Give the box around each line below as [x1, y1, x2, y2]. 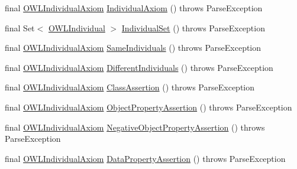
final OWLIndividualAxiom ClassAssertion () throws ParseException [5, 81, 255, 93]
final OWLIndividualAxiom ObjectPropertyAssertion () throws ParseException [5, 100, 292, 113]
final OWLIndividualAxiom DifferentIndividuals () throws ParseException [5, 61, 273, 73]
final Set [5, 21, 35, 34]
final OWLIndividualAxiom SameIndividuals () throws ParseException [5, 41, 262, 54]
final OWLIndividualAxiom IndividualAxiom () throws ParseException [5, 2, 263, 14]
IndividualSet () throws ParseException [121, 21, 265, 34]
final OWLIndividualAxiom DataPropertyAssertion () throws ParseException [5, 152, 286, 164]
